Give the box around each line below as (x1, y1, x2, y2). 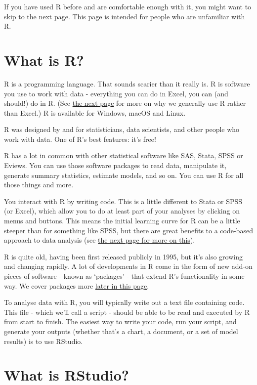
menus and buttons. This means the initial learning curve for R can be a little (4, 215, 240, 226)
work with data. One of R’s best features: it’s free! (4, 133, 156, 144)
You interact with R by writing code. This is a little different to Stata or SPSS (4, 196, 243, 206)
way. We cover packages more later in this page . (4, 280, 149, 291)
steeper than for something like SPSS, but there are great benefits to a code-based (4, 225, 253, 235)
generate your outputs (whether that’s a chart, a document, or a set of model (4, 326, 238, 336)
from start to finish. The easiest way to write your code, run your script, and (4, 316, 237, 327)
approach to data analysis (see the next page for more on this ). (4, 235, 195, 245)
